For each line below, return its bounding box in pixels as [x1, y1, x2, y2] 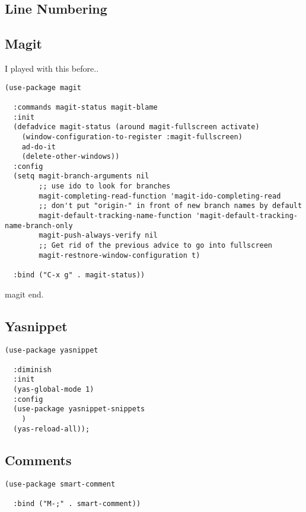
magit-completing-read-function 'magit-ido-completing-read [39, 191, 281, 200]
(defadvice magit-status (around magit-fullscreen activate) [13, 123, 260, 132]
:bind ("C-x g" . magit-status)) [13, 271, 145, 280]
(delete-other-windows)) [21, 152, 120, 161]
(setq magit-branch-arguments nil [13, 172, 149, 181]
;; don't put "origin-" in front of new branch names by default [39, 201, 302, 210]
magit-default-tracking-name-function [39, 212, 192, 220]
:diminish [13, 365, 52, 374]
